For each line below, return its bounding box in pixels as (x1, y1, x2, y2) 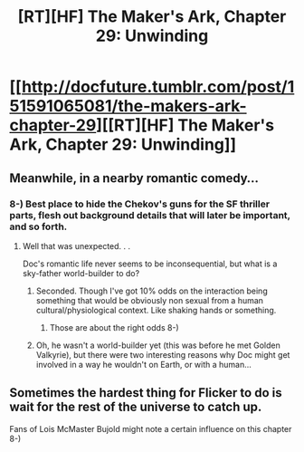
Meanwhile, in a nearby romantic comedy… (9, 170, 260, 186)
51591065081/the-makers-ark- (9, 96, 247, 117)
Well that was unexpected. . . (22, 240, 131, 251)
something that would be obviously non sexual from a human (35, 294, 264, 305)
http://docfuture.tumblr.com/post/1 (21, 77, 295, 97)
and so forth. (9, 220, 68, 233)
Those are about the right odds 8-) (49, 322, 179, 332)
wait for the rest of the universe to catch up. (9, 399, 262, 415)
